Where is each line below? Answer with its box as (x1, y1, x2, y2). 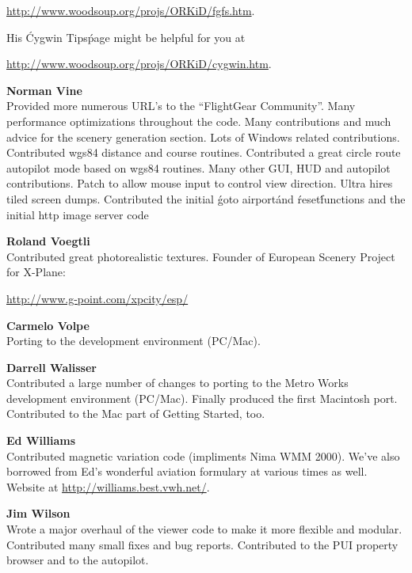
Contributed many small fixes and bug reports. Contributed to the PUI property (6, 536, 399, 552)
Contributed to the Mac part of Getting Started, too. (6, 405, 265, 422)
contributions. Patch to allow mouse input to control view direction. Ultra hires (6, 175, 393, 192)
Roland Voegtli (6, 233, 90, 249)
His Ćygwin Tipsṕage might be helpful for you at (6, 28, 246, 45)
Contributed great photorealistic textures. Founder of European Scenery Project (6, 248, 395, 264)
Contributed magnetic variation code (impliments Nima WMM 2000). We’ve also (6, 447, 400, 464)
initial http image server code (6, 206, 149, 222)
